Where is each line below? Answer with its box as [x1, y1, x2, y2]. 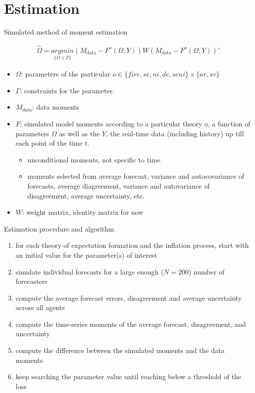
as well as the [59, 128, 100, 138]
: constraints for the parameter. [20, 85, 115, 95]
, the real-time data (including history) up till [106, 128, 244, 138]
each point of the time [15, 138, 83, 148]
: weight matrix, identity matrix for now [22, 207, 144, 217]
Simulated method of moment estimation [4, 27, 128, 37]
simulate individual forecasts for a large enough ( [15, 266, 164, 276]
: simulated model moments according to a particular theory [20, 118, 202, 128]
